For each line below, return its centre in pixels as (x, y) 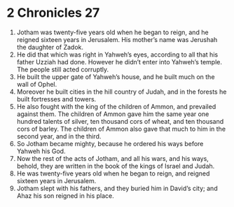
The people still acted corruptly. (63, 69)
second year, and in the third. (59, 136)
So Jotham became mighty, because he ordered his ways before (110, 143)
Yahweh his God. (41, 151)
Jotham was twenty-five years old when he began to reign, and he (112, 32)
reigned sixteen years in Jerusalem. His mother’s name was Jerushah (117, 39)
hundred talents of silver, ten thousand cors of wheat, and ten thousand (120, 121)
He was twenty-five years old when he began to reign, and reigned (113, 173)
